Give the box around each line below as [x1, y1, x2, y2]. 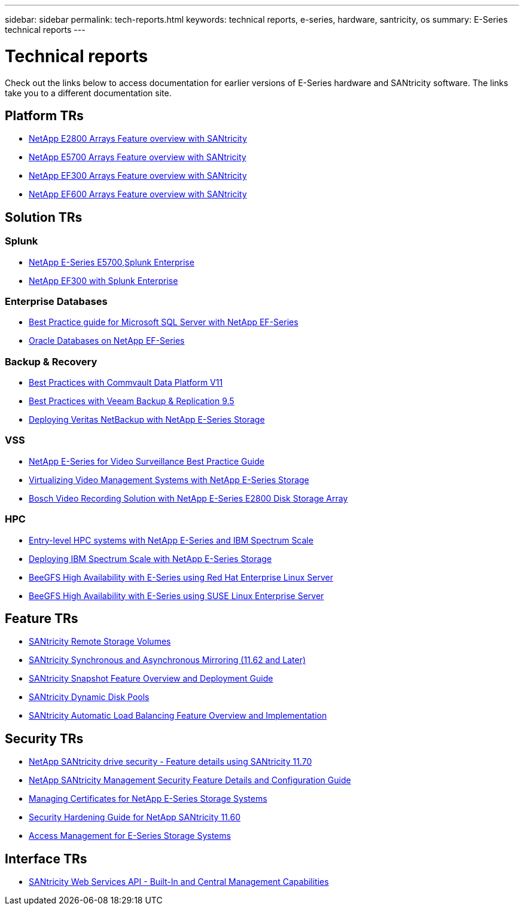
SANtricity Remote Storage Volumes [29, 636, 171, 647]
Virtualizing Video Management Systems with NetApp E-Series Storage [29, 474, 309, 485]
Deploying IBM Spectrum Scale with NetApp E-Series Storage [29, 553, 272, 564]
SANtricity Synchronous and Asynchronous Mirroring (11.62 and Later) [29, 655, 306, 665]
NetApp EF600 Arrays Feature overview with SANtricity [29, 189, 247, 200]
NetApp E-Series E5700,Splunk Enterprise [29, 256, 194, 267]
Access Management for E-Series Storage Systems [29, 830, 231, 841]
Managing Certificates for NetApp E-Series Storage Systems [29, 793, 267, 804]
